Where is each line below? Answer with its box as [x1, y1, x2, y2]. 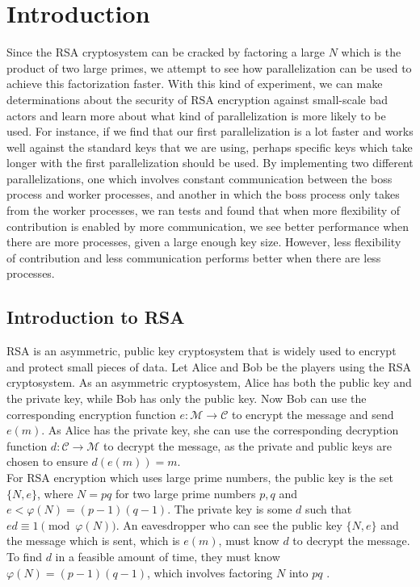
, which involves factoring [147, 564, 273, 581]
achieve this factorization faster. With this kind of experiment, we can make [6, 75, 383, 92]
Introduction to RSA [6, 304, 185, 329]
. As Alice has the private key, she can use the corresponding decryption [41, 421, 399, 438]
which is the [341, 44, 401, 61]
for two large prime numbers [115, 484, 256, 501]
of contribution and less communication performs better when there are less [6, 249, 381, 266]
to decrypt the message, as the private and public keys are [103, 437, 393, 454]
